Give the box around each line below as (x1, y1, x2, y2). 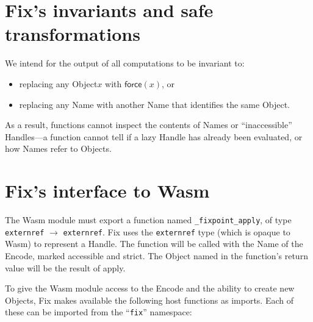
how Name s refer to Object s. (5, 142, 112, 155)
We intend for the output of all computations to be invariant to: (5, 57, 245, 70)
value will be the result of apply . (5, 261, 126, 274)
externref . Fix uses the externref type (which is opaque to (63, 225, 290, 238)
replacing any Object (19, 77, 98, 90)
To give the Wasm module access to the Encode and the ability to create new (5, 282, 295, 295)
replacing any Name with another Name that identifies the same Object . (19, 98, 290, 110)
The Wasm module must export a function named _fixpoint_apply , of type (5, 213, 292, 226)
